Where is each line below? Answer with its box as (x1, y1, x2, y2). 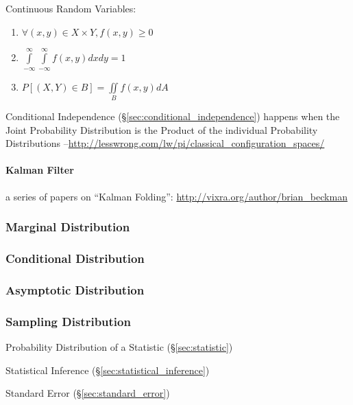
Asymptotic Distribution (5, 281, 145, 298)
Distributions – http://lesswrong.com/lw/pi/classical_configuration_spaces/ (5, 136, 325, 150)
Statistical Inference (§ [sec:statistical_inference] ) (5, 362, 210, 377)
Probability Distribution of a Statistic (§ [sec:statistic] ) (5, 340, 233, 354)
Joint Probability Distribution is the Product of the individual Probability (5, 122, 318, 137)
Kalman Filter (5, 163, 74, 177)
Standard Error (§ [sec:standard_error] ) (5, 386, 170, 400)
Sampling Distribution (5, 312, 131, 329)
